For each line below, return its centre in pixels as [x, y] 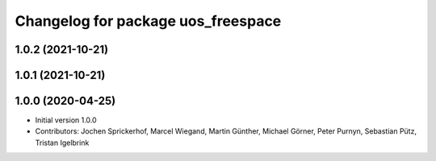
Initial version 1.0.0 [66, 120]
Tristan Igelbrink [62, 142]
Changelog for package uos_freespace [148, 21]
